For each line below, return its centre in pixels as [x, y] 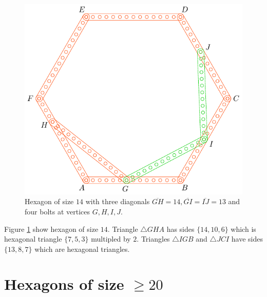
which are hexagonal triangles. [82, 249]
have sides [247, 239]
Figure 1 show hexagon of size [51, 229]
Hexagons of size [64, 284]
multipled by [111, 239]
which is [243, 229]
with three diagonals [118, 201]
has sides [180, 229]
